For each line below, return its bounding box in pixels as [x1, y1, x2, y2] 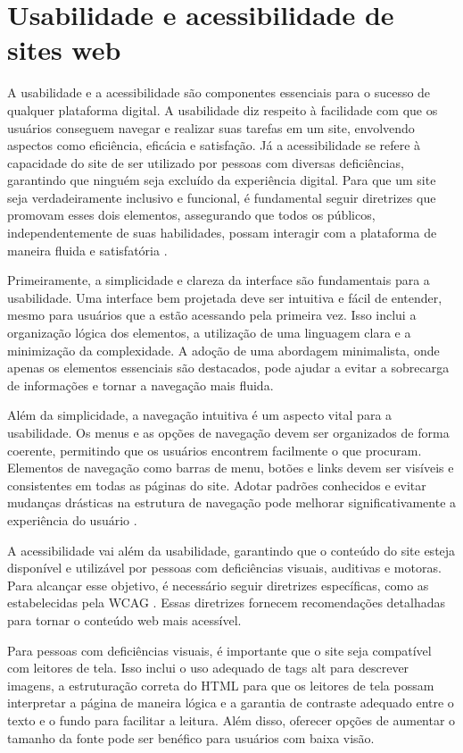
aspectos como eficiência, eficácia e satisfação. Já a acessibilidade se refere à [7, 136, 421, 155]
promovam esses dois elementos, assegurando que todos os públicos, [7, 205, 376, 224]
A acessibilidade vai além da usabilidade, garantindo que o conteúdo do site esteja [7, 540, 456, 559]
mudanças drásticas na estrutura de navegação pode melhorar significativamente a [7, 493, 457, 512]
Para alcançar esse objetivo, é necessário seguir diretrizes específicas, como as [7, 575, 429, 594]
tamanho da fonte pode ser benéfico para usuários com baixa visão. [7, 728, 375, 747]
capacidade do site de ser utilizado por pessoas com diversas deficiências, [7, 153, 404, 172]
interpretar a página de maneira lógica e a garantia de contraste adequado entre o [7, 693, 454, 712]
